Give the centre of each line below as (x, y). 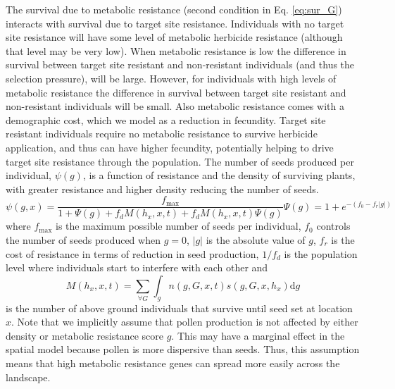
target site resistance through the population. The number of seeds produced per (180, 161)
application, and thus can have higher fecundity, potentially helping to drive (170, 147)
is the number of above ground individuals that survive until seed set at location (179, 308)
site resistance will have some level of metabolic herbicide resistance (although (174, 37)
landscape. (28, 377)
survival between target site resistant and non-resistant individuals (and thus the (180, 64)
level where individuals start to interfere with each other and (137, 267)
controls (333, 226)
